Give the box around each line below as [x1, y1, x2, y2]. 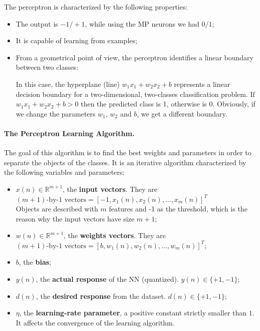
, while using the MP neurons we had [85, 18, 199, 29]
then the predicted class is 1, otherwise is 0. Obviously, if [81, 98, 255, 109]
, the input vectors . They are [63, 183, 157, 194]
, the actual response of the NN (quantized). [36, 274, 179, 284]
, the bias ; [19, 257, 51, 267]
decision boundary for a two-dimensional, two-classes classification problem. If [16, 88, 255, 99]
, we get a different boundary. [137, 108, 227, 119]
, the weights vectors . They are [64, 230, 166, 241]
